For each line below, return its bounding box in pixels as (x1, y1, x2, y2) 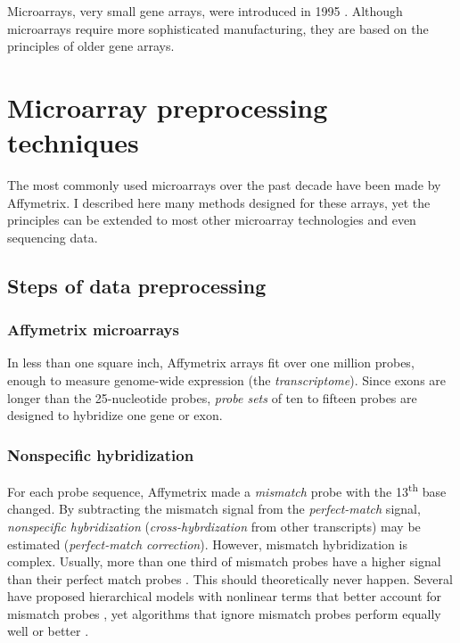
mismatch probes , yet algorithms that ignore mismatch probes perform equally (7, 604, 441, 622)
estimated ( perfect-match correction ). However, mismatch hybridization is (7, 534, 407, 553)
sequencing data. (7, 227, 98, 246)
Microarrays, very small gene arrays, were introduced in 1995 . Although (7, 2, 403, 20)
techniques (7, 124, 139, 161)
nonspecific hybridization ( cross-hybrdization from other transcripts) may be (7, 516, 421, 535)
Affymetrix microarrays (7, 318, 179, 341)
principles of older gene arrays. (7, 37, 175, 55)
